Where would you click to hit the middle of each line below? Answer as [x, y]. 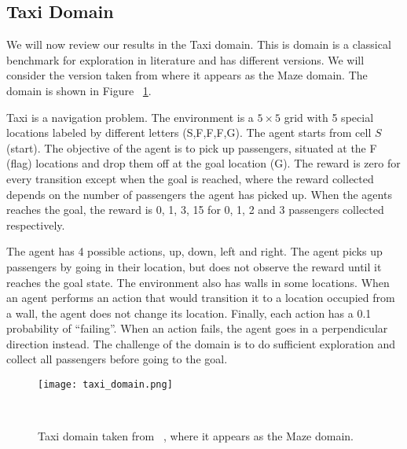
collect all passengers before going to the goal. [117, 359]
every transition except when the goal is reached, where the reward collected [190, 178]
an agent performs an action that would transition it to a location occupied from [201, 298]
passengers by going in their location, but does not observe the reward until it [194, 266]
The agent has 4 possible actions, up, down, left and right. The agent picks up [194, 251]
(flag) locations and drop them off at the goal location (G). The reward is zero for [203, 163]
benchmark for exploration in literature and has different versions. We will [185, 59]
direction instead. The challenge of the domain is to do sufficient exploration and [201, 343]
